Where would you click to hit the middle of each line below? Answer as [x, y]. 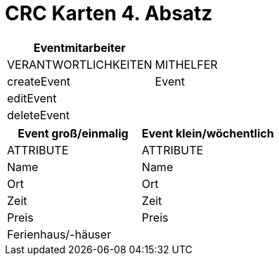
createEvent [39, 81]
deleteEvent [39, 115]
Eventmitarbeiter [79, 47]
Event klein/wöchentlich [208, 133]
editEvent [32, 98]
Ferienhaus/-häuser [59, 234]
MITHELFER [186, 64]
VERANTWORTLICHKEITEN [80, 64]
